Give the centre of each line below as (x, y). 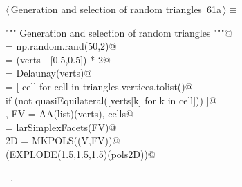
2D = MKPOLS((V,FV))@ (63, 140)
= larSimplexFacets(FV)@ (61, 127)
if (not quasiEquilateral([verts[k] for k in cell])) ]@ (111, 100)
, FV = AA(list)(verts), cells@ (69, 114)
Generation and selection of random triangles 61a (116, 9)
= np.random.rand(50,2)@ (61, 46)
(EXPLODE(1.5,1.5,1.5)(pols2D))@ (81, 154)
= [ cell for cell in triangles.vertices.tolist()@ (99, 86)
